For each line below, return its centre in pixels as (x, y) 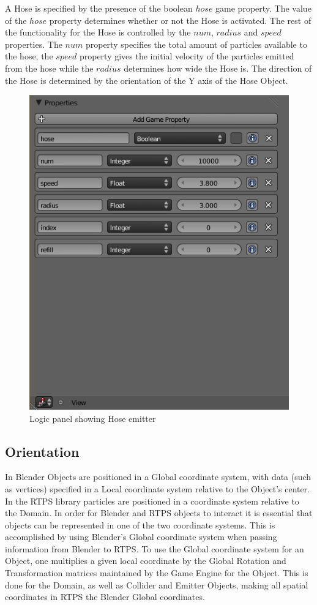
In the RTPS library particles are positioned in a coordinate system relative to (152, 501)
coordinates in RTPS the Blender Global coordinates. (105, 597)
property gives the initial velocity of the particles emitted (187, 56)
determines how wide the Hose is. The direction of (218, 68)
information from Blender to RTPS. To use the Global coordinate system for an (155, 548)
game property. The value (263, 8)
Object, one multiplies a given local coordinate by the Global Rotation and (146, 561)
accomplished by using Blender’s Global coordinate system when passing (141, 537)
